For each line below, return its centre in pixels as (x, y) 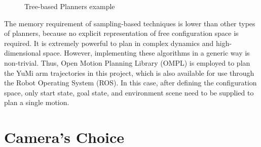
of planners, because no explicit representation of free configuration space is (121, 33)
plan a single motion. (37, 102)
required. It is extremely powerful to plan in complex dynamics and (109, 43)
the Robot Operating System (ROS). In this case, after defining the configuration (130, 83)
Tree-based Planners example (70, 6)
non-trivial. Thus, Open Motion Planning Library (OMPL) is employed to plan (127, 62)
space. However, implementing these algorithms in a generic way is (146, 53)
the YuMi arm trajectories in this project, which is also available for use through (129, 72)
